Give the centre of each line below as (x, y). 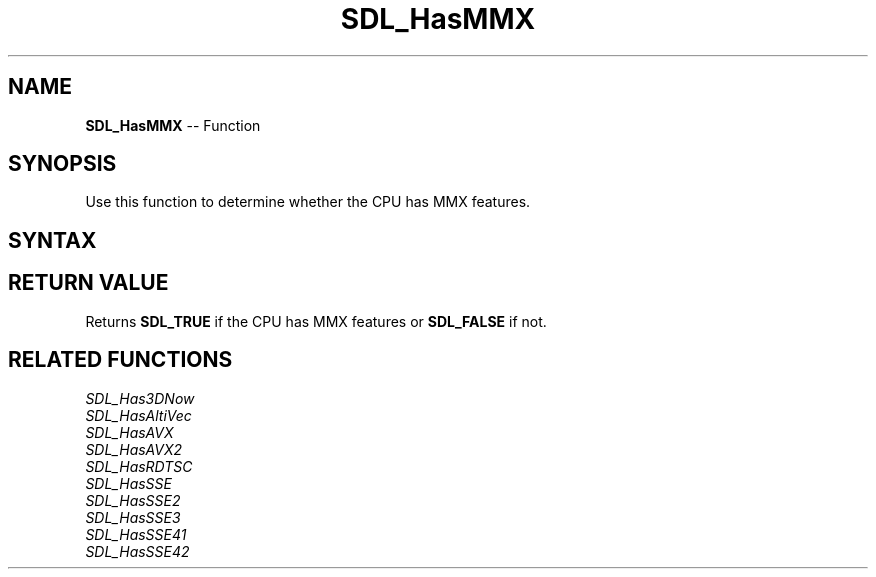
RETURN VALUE (88, 283)
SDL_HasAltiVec (138, 415)
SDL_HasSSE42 (137, 551)
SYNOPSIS (62, 164)
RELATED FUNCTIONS (120, 360)
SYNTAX (52, 240)
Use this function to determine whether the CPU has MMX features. (308, 202)
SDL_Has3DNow (140, 398)
